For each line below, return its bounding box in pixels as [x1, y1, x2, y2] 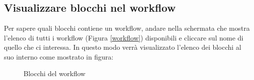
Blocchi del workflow [24, 68, 86, 78]
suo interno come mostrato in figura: [4, 51, 114, 61]
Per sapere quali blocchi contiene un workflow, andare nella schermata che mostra [4, 23, 250, 33]
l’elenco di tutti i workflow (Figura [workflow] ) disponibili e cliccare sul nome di [4, 32, 244, 42]
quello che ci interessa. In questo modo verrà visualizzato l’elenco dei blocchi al [4, 42, 241, 52]
